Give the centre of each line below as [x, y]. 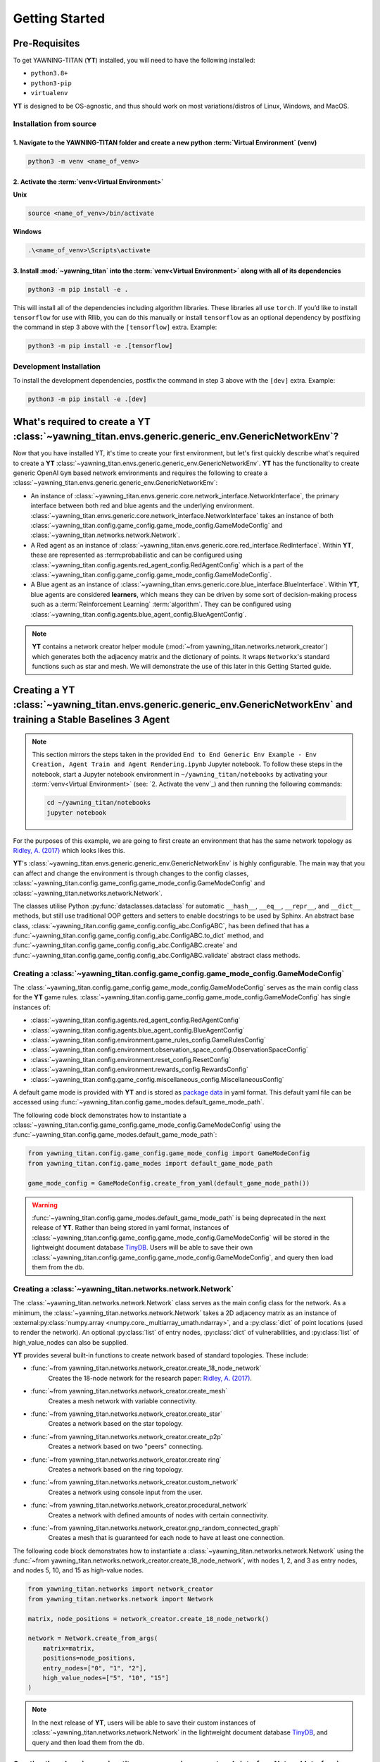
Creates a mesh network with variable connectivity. [122, 1401]
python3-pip [51, 83]
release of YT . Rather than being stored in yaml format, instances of [131, 1228]
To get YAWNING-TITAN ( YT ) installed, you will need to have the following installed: [134, 61]
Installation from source [55, 124]
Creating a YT [44, 690]
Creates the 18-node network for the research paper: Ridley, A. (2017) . [150, 1378]
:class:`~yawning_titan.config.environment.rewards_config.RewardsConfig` [140, 1070]
